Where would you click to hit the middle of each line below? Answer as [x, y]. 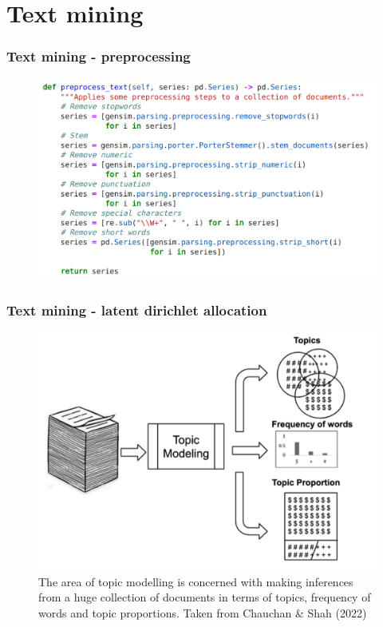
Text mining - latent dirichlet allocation [137, 310]
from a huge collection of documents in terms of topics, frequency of [205, 597]
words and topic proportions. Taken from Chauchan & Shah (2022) [203, 612]
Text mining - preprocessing [99, 56]
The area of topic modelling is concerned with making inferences [196, 581]
